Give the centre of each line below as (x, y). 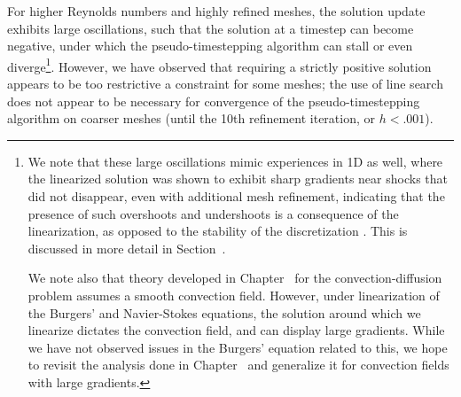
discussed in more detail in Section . (127, 248)
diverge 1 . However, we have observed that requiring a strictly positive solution (219, 65)
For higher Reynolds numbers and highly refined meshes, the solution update (216, 11)
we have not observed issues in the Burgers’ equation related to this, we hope (238, 347)
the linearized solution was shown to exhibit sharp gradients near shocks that (238, 179)
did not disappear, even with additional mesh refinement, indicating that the (236, 196)
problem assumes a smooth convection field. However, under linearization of (234, 295)
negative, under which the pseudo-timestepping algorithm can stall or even (210, 46)
